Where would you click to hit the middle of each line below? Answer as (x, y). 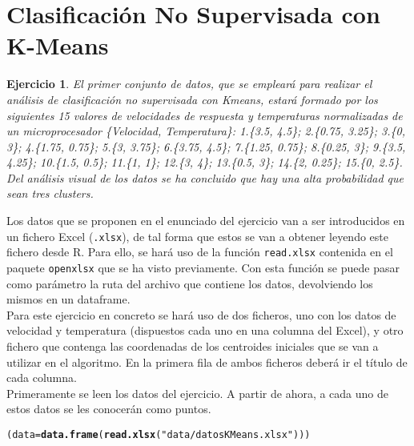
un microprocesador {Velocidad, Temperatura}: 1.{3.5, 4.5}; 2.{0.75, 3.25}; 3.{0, (206, 131)
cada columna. (42, 378)
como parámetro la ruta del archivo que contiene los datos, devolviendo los (190, 283)
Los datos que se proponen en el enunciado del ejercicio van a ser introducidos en (206, 221)
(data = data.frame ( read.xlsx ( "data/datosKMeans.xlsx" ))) (159, 434)
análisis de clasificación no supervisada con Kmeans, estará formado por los (192, 99)
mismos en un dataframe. (68, 299)
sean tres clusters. (50, 193)
